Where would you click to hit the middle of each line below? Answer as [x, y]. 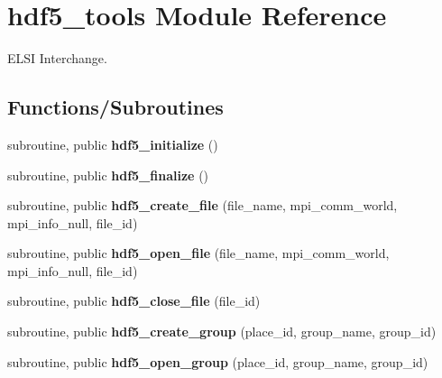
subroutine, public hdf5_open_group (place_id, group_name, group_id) [218, 361]
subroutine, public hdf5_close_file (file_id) [134, 301]
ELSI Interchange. [57, 58]
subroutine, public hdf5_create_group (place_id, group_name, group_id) [222, 332]
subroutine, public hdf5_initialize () [113, 144]
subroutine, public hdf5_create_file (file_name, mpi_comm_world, [203, 205]
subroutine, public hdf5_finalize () [108, 175]
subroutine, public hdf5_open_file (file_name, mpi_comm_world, [198, 253]
